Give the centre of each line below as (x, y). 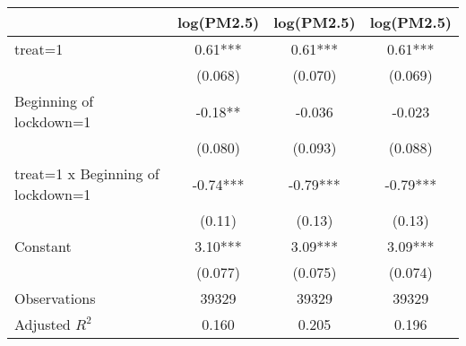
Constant (43, 246)
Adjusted (43, 324)
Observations (55, 298)
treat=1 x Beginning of (87, 173)
